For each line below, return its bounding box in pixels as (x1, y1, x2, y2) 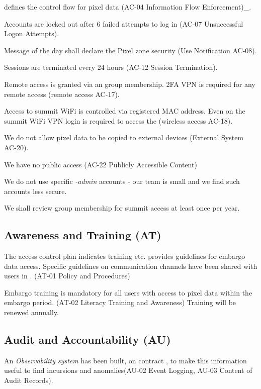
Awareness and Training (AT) (4, 227, 161, 243)
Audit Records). (4, 375, 53, 385)
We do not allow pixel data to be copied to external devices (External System (4, 132, 244, 143)
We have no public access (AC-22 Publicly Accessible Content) (4, 159, 197, 169)
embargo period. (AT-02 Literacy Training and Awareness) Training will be (4, 297, 236, 308)
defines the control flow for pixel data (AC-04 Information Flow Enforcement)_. (4, 2, 251, 12)
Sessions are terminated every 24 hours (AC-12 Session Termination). (4, 62, 218, 72)
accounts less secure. (4, 185, 67, 196)
